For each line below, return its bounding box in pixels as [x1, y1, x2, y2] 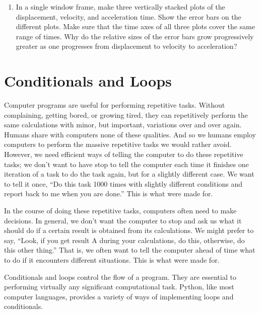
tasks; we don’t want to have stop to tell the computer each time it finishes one [4, 159, 249, 169]
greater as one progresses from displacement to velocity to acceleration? [16, 41, 237, 51]
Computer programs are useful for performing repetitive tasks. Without [4, 100, 225, 110]
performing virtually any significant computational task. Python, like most [4, 281, 234, 292]
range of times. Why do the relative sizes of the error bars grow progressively [16, 31, 254, 41]
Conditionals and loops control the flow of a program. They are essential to [4, 271, 236, 282]
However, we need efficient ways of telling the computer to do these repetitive [4, 149, 243, 160]
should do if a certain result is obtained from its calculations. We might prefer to [4, 225, 254, 236]
